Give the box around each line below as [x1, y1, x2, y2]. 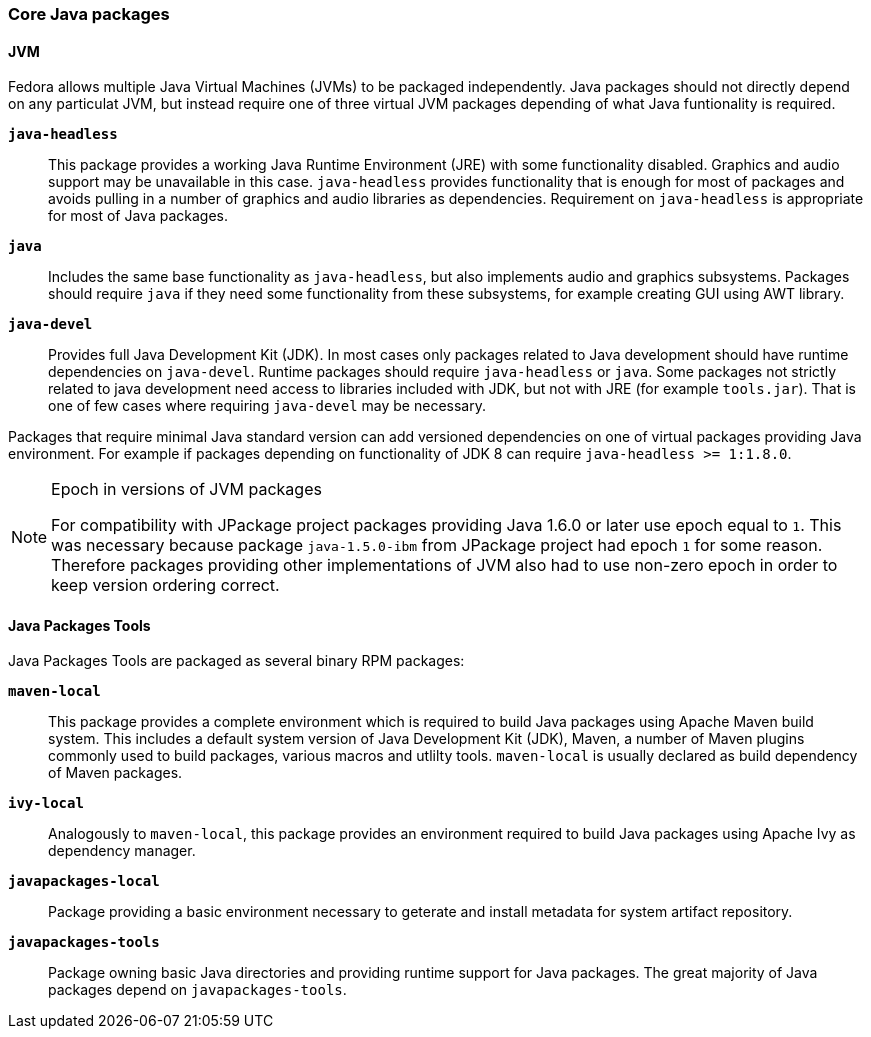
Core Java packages [8, 4, 170, 24]
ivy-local [8, 795, 84, 812]
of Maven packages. [48, 764, 183, 782]
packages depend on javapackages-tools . [48, 981, 347, 999]
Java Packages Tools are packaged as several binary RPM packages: [8, 652, 465, 670]
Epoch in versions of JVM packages [51, 479, 322, 500]
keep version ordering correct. [51, 575, 280, 596]
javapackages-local [8, 873, 160, 890]
